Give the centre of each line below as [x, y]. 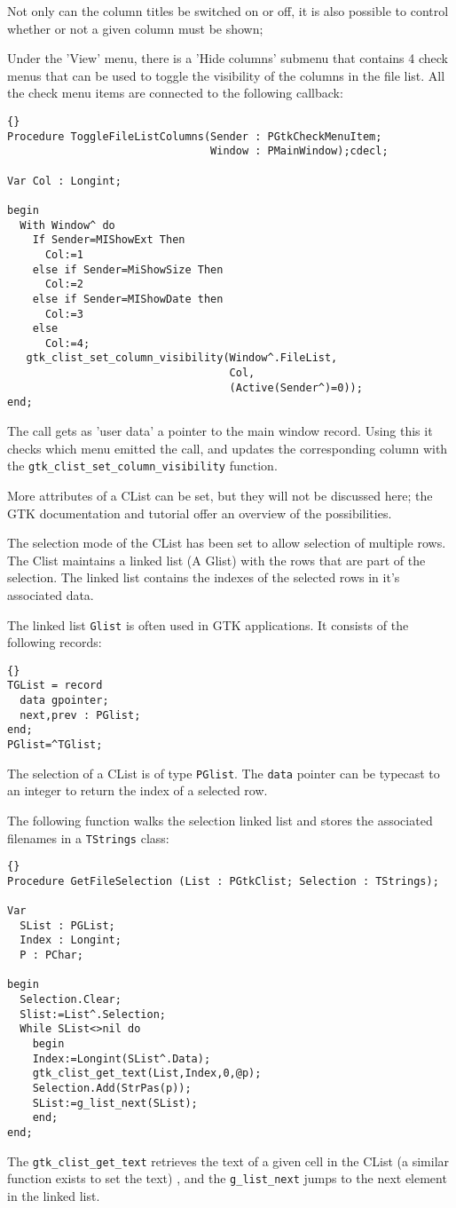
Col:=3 [64, 314]
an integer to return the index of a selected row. [138, 790]
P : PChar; [51, 955]
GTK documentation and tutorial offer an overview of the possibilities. [200, 513]
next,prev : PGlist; [80, 715]
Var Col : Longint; [64, 181]
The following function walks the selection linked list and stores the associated [220, 820]
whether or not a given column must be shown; [135, 28]
